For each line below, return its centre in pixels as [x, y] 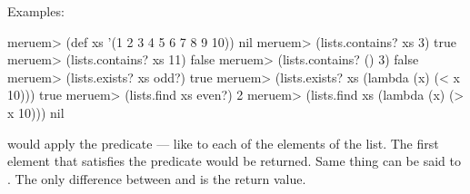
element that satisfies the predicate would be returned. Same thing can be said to [234, 161]
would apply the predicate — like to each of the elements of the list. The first [223, 143]
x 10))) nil [36, 112]
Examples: [36, 11]
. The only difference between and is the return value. [157, 178]
